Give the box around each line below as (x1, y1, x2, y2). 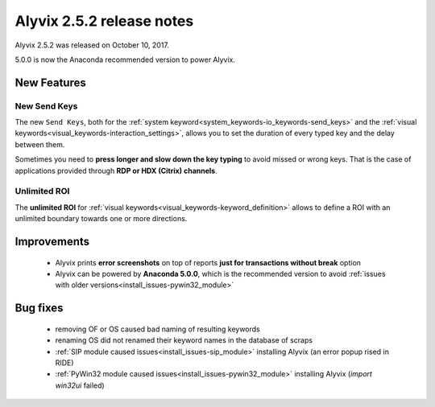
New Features (14, 76, 86, 89)
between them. (14, 139, 65, 149)
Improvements (14, 235, 90, 249)
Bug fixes (14, 302, 64, 315)
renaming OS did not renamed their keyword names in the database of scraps (55, 335, 313, 345)
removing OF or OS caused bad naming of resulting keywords (55, 324, 261, 334)
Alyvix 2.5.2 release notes (14, 12, 194, 30)
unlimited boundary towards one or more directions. (14, 214, 188, 224)
